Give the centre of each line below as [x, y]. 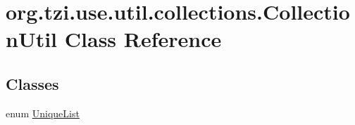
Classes [32, 83]
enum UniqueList [43, 113]
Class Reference [143, 39]
